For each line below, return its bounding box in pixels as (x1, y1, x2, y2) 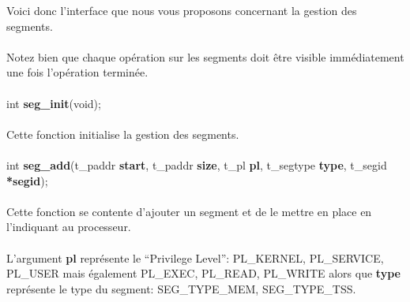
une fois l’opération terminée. (6, 64, 149, 80)
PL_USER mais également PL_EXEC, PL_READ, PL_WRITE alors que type (6, 265, 401, 281)
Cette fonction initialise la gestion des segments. (6, 125, 239, 142)
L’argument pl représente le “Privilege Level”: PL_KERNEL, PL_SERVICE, (6, 249, 384, 266)
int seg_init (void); (6, 95, 101, 111)
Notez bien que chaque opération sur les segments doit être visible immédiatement (6, 48, 404, 65)
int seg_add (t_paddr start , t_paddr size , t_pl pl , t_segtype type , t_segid (6, 156, 387, 173)
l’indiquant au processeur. (6, 218, 131, 235)
